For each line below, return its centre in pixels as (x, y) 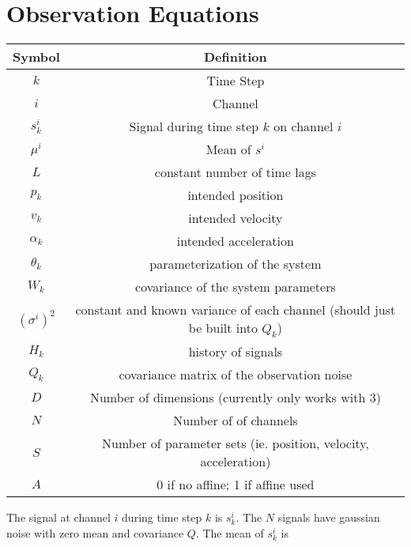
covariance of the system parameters (236, 287)
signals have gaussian (329, 517)
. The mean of (230, 532)
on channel (304, 126)
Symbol (36, 57)
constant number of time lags (235, 172)
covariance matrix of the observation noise (236, 375)
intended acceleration (235, 241)
